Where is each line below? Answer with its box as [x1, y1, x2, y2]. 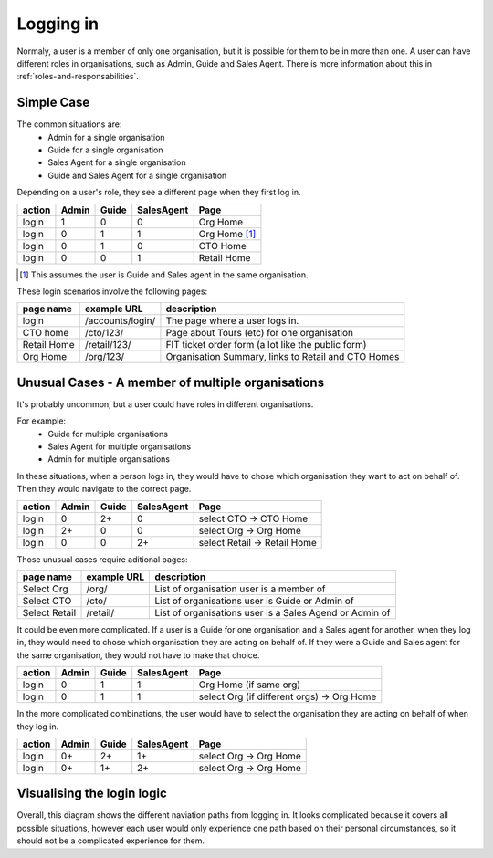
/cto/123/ [84, 327, 124, 340]
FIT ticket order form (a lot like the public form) [165, 339, 367, 351]
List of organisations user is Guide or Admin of [154, 594, 355, 607]
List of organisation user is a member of [154, 582, 326, 595]
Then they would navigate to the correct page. [16, 484, 192, 495]
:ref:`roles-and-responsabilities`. [16, 71, 139, 82]
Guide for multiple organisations [47, 428, 169, 439]
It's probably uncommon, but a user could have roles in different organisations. [16, 398, 314, 410]
